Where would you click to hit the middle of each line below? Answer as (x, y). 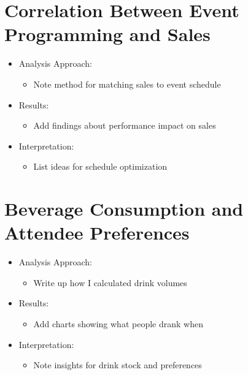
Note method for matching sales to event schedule (127, 84)
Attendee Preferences (97, 233)
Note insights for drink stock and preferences (118, 365)
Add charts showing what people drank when (118, 323)
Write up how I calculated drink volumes (110, 282)
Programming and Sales (107, 34)
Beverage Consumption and (124, 209)
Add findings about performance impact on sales (125, 125)
